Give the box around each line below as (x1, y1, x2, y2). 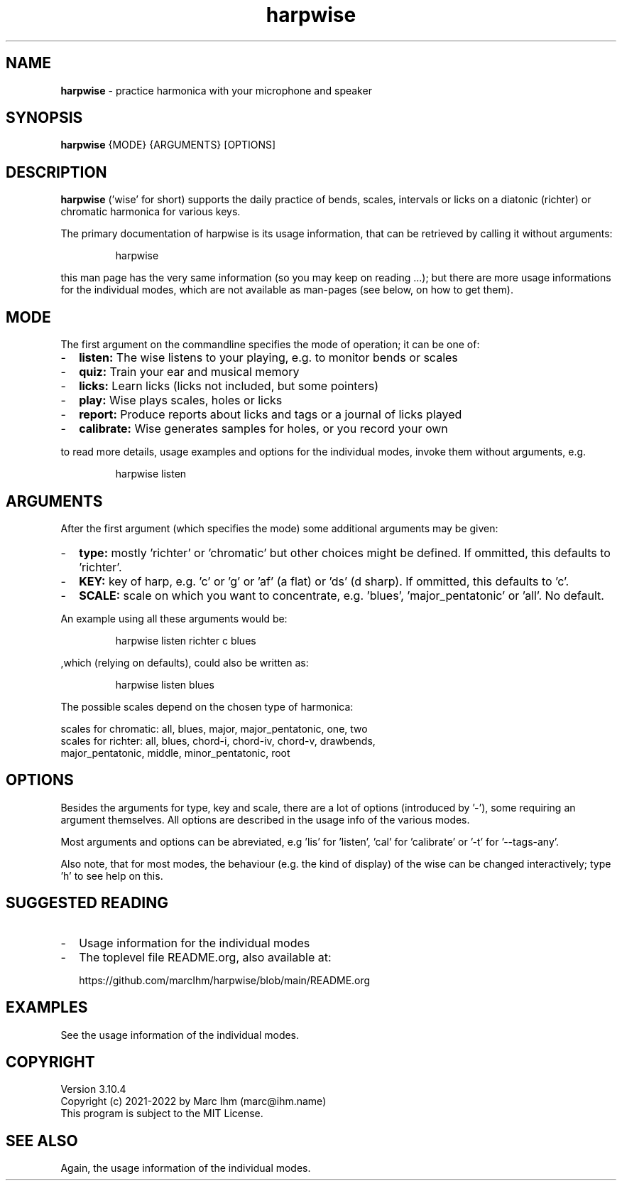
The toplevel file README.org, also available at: (79, 949, 332, 964)
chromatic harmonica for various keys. (60, 205, 241, 218)
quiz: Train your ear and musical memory (79, 365, 300, 379)
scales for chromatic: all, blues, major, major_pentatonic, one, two (60, 722, 368, 735)
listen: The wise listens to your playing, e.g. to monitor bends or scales (79, 350, 458, 365)
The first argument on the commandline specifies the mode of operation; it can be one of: (60, 338, 480, 351)
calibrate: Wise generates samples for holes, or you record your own (79, 421, 448, 436)
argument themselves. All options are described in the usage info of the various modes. (60, 813, 470, 826)
